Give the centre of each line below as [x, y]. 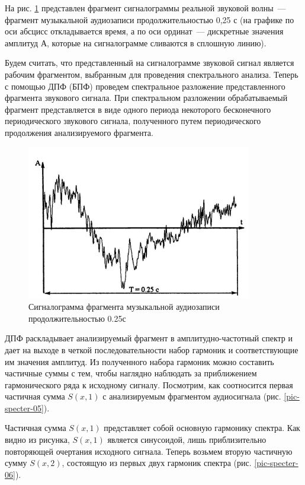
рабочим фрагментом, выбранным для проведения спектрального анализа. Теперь [152, 74]
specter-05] [24, 408]
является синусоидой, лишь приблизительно [187, 440]
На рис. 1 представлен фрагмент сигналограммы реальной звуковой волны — [145, 8]
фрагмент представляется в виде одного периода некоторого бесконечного [138, 109]
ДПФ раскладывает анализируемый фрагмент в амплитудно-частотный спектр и [149, 338]
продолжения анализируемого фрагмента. [79, 132]
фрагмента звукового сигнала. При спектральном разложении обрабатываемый [146, 98]
